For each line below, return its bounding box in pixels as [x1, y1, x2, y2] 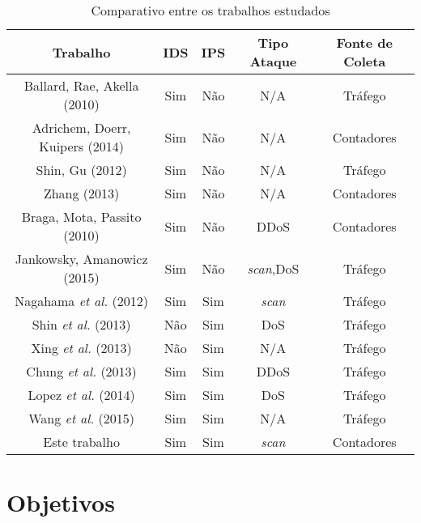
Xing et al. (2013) [31, 338, 132, 357]
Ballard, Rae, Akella [23, 76, 139, 95]
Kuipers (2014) [39, 137, 124, 155]
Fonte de [336, 33, 393, 52]
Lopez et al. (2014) [28, 385, 135, 404]
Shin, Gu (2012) [36, 160, 127, 179]
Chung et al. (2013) [26, 362, 137, 381]
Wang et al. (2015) [28, 409, 134, 427]
